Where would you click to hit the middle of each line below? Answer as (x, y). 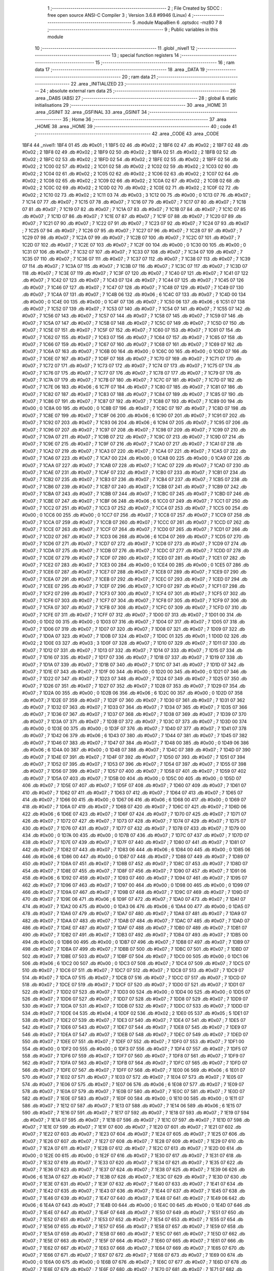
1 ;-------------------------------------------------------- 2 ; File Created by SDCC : (135, 8)
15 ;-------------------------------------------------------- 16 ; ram (165, 62)
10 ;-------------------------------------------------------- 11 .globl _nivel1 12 (115, 48)
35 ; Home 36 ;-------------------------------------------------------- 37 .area (145, 119)
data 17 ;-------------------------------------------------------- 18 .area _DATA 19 (120, 70)
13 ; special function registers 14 (146, 55)
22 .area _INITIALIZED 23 (97, 83)
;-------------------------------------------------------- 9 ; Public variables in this (133, 29)
